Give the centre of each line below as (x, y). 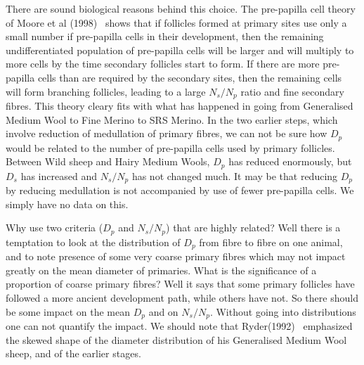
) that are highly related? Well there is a (253, 228)
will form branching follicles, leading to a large (106, 91)
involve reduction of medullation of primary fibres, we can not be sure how (167, 133)
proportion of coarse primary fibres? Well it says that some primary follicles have (180, 284)
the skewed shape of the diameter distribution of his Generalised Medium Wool (176, 339)
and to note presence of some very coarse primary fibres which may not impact (176, 256)
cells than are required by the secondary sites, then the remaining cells (190, 77)
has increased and (59, 175)
